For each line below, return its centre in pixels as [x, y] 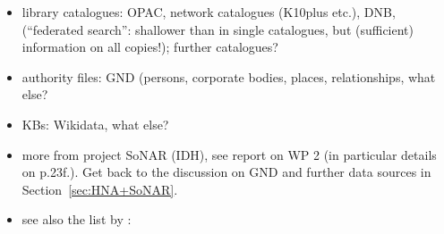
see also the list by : [77, 219]
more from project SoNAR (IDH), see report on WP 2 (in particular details [229, 154]
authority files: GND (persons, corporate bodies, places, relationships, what [229, 76]
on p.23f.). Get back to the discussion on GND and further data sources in [226, 172]
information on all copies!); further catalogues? [150, 47]
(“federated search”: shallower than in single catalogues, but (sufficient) [218, 29]
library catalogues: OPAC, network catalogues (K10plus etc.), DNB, [209, 12]
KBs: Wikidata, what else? [95, 124]
